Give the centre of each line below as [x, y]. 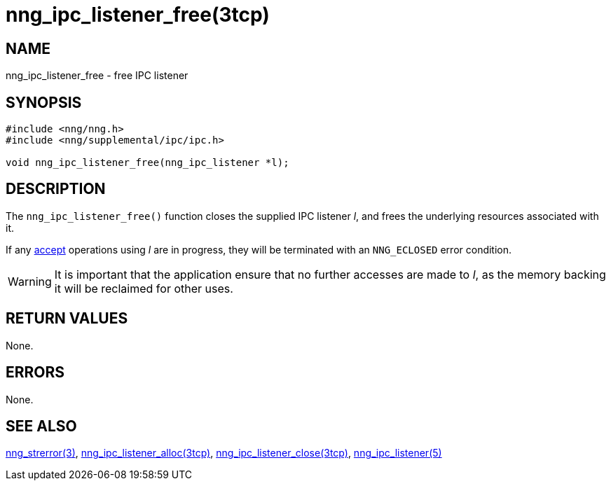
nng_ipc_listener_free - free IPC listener [97, 76]
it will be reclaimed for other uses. [144, 288]
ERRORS [35, 373]
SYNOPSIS [44, 102]
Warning [30, 281]
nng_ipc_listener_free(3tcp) [138, 15]
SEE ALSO [41, 426]
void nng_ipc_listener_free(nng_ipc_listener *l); [147, 163]
